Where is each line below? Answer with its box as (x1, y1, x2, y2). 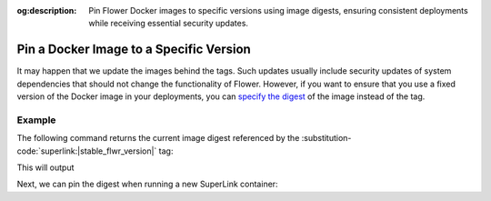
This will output (16, 162, 75, 173)
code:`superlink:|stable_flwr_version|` (16, 146, 157, 156)
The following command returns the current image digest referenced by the (16, 133, 300, 144)
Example (16, 114, 56, 126)
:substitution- (301, 133, 352, 144)
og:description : (16, 5, 77, 15)
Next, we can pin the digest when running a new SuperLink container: (16, 178, 278, 190)
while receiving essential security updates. (88, 18, 249, 29)
